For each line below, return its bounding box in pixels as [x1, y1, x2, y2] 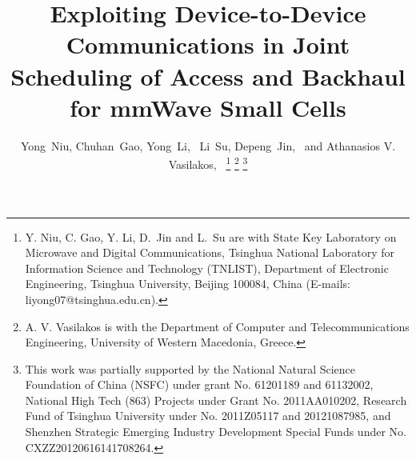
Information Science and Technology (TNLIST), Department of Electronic [25, 259, 389, 276]
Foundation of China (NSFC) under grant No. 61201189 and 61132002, [25, 376, 374, 393]
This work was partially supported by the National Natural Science [25, 360, 356, 377]
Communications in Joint [66, 28, 350, 61]
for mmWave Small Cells [70, 90, 346, 123]
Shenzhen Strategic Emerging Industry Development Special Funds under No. [25, 423, 406, 440]
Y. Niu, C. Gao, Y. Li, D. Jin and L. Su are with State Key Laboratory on [25, 228, 397, 245]
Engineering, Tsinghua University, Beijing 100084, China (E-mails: [25, 275, 350, 292]
